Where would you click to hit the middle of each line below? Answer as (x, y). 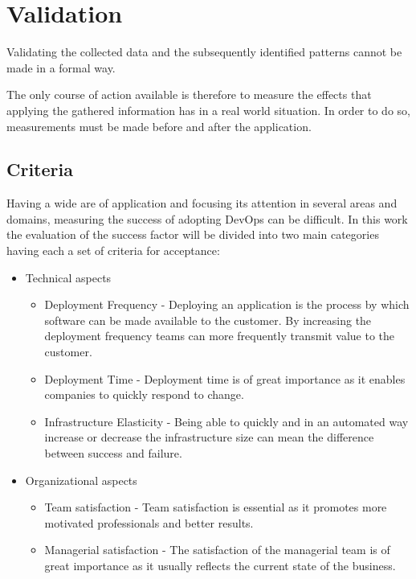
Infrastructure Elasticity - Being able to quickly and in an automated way (226, 421)
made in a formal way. (61, 67)
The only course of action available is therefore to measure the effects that (189, 94)
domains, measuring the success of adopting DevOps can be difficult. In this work (207, 218)
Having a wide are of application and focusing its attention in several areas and (202, 203)
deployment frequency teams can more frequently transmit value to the (220, 336)
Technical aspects (68, 277)
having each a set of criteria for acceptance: (113, 250)
